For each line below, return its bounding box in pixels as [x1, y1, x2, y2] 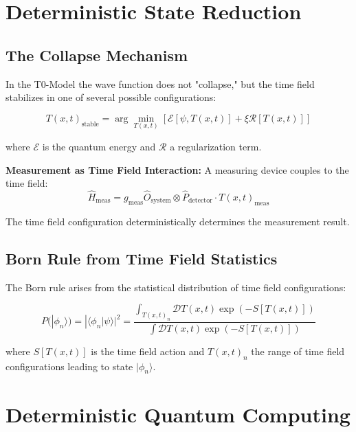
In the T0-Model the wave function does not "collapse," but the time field [5, 76, 315, 91]
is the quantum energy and [42, 139, 156, 153]
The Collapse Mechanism [5, 44, 188, 65]
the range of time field [251, 343, 345, 358]
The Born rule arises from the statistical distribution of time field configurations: [5, 280, 346, 294]
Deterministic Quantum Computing [5, 400, 351, 428]
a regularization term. [170, 139, 262, 153]
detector [188, 197, 212, 205]
